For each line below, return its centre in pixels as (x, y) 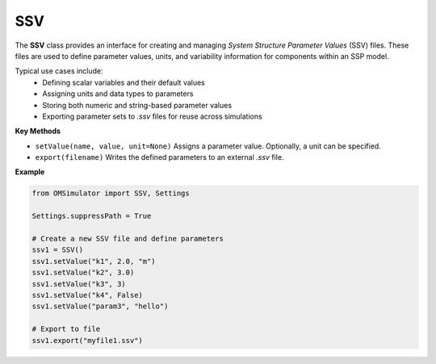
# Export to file (66, 329)
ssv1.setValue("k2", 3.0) (83, 273)
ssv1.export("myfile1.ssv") (87, 340)
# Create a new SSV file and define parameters (128, 238)
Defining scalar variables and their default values (124, 82)
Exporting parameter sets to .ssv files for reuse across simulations (152, 116)
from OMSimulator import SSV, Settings (111, 193)
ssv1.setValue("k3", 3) (79, 284)
